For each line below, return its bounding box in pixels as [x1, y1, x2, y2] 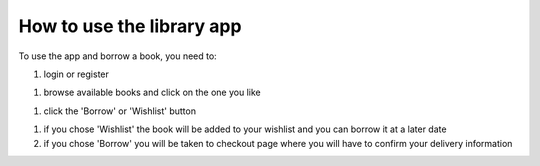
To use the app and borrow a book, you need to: [18, 50, 217, 62]
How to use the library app [18, 15, 242, 37]
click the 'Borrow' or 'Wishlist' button [43, 105, 197, 117]
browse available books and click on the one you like [43, 86, 261, 99]
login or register [43, 68, 110, 80]
